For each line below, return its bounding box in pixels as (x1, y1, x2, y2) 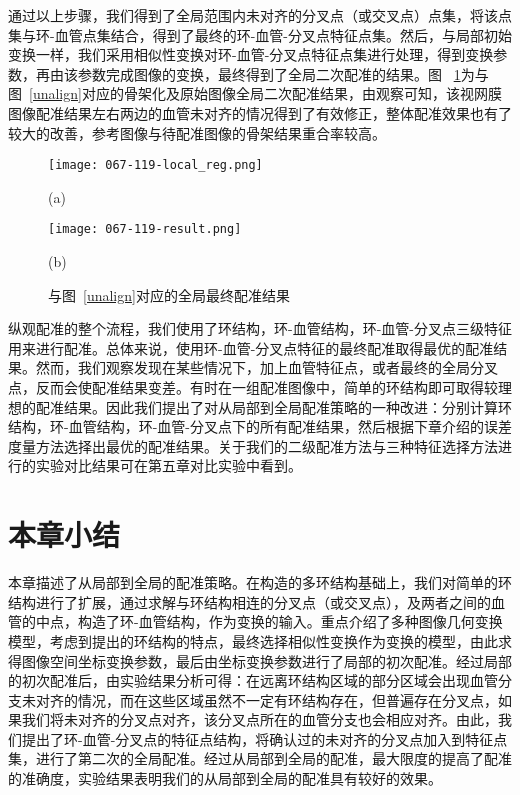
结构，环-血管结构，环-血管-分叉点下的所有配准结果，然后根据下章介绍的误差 (8, 416, 512, 437)
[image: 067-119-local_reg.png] (48, 158, 263, 173)
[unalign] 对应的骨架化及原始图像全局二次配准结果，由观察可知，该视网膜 (29, 83, 502, 104)
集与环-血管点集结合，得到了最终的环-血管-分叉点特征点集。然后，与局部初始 (8, 24, 512, 45)
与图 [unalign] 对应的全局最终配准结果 (48, 284, 290, 305)
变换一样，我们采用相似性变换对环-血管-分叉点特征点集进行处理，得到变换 (8, 44, 494, 65)
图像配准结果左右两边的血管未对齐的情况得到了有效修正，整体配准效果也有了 (8, 102, 512, 123)
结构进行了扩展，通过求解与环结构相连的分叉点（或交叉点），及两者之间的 (8, 591, 491, 612)
